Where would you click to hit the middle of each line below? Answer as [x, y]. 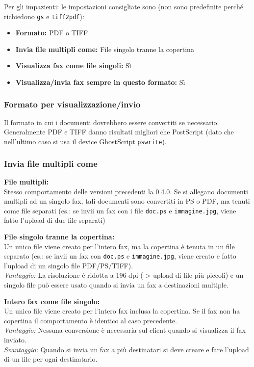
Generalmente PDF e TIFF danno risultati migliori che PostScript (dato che [119, 132]
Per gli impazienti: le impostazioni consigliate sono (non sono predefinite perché [124, 6]
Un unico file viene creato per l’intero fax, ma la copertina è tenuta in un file [119, 246]
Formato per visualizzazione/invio [72, 104]
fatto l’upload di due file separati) [55, 220]
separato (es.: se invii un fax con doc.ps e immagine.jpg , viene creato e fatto [120, 256]
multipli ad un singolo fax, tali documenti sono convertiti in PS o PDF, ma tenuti [127, 201]
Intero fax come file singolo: [52, 301]
